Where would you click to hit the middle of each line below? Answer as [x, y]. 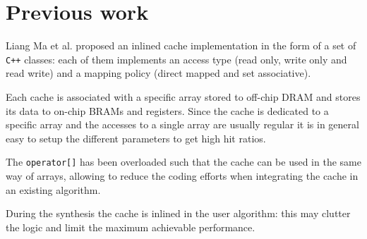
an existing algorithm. [53, 189]
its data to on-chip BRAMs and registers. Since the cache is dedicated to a [167, 110]
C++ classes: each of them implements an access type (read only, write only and [176, 59]
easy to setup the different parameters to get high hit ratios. [136, 138]
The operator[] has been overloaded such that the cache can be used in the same [183, 162]
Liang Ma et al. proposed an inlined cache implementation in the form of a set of [181, 45]
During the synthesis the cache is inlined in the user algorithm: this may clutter [178, 213]
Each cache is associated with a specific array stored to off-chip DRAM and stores [183, 96]
